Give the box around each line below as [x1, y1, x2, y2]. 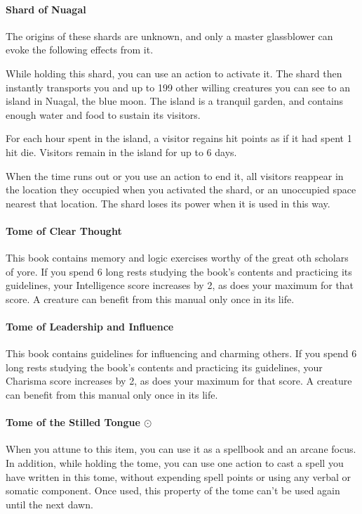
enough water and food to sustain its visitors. [6, 107, 201, 122]
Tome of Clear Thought [6, 223, 122, 238]
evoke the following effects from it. [6, 42, 154, 57]
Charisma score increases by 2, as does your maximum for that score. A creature [6, 373, 352, 388]
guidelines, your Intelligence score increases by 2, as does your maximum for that [6, 278, 354, 293]
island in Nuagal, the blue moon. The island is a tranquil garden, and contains [6, 94, 344, 108]
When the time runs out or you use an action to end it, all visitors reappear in [6, 168, 344, 183]
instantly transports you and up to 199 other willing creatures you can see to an [6, 79, 350, 94]
